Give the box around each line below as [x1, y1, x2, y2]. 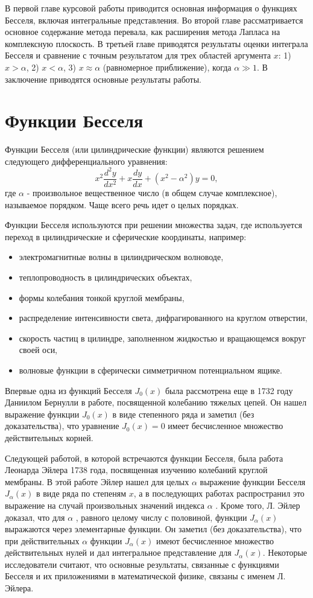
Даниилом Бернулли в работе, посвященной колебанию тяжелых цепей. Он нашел [5, 396, 307, 409]
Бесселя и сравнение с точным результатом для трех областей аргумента [5, 49, 271, 62]
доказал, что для [5, 511, 65, 523]
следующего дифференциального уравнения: [5, 154, 168, 167]
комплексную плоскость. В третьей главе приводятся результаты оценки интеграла [5, 37, 308, 49]
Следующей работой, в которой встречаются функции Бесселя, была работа [5, 451, 283, 464]
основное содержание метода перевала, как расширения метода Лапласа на [5, 25, 280, 38]
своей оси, [19, 343, 58, 356]
